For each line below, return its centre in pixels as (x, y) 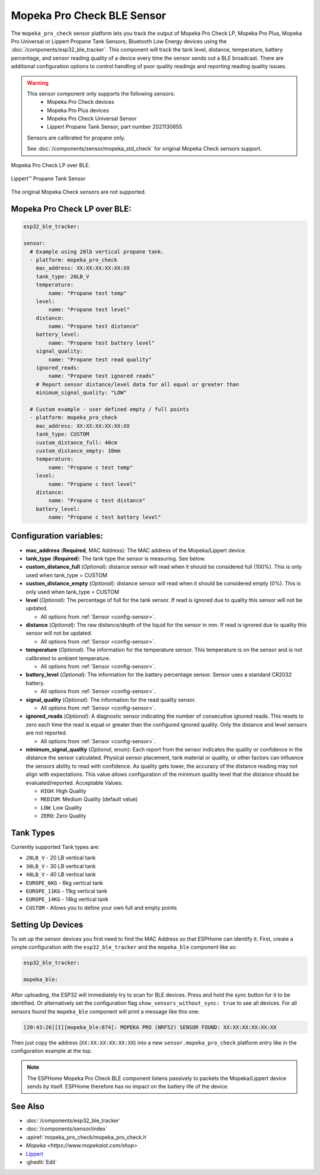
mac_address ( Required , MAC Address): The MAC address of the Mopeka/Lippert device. (136, 550)
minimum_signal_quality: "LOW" (81, 393)
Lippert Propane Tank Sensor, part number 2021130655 (115, 127)
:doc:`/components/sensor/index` (67, 1129)
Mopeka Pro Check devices (81, 102)
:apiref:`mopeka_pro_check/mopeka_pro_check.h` (87, 1137)
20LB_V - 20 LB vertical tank (61, 858)
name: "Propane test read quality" (100, 359)
